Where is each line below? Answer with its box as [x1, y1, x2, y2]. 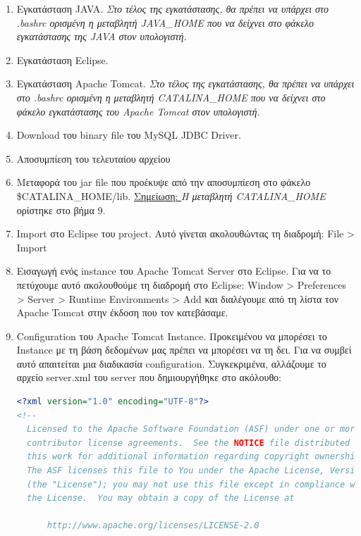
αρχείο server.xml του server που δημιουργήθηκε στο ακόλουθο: [16, 370, 282, 385]
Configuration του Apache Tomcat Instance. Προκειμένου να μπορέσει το [16, 328, 327, 343]
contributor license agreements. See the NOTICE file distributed [27, 437, 350, 448]
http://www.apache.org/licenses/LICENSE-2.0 [47, 521, 259, 531]
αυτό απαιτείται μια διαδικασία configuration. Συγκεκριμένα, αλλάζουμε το [16, 356, 326, 370]
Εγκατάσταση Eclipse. [16, 52, 109, 67]
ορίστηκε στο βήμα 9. [16, 202, 106, 217]
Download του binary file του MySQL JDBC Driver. [16, 127, 241, 142]
